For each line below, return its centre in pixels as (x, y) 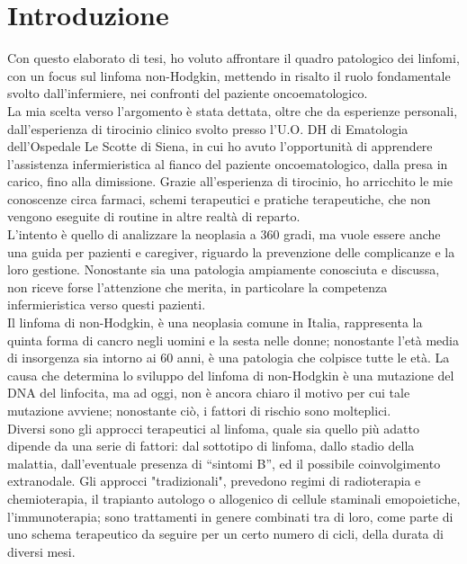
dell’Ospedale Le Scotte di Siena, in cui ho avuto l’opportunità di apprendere (220, 146)
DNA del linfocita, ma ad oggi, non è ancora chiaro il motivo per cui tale (209, 393)
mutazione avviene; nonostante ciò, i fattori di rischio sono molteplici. (199, 410)
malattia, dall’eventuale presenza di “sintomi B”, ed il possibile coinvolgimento (224, 463)
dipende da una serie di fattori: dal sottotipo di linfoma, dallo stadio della (211, 446)
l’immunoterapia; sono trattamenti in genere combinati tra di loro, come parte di (230, 516)
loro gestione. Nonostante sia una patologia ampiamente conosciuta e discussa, (224, 269)
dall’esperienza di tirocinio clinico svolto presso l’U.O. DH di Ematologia (208, 128)
